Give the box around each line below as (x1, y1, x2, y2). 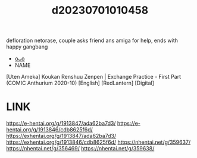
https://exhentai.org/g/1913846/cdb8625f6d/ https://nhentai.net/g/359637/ (6, 138, 191, 146)
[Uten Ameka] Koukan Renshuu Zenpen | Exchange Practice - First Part (6, 73, 182, 80)
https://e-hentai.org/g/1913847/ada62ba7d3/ (6, 120, 116, 127)
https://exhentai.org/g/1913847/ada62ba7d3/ (6, 133, 117, 140)
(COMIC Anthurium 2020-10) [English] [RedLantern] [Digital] (6, 79, 155, 86)
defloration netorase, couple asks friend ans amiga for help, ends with (6, 37, 179, 44)
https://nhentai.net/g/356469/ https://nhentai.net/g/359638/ (6, 145, 155, 152)
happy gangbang (6, 43, 48, 50)
